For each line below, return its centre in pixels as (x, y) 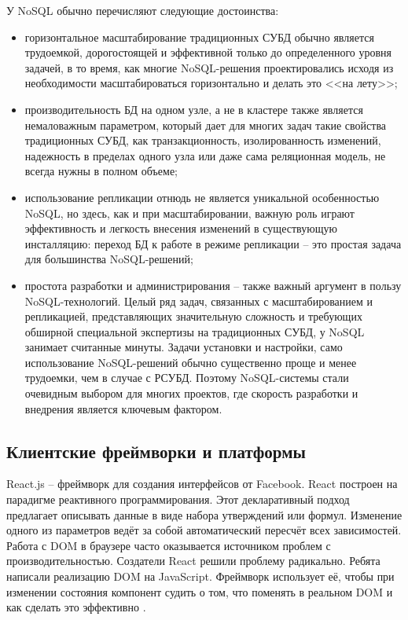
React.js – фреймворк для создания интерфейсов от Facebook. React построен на (202, 484)
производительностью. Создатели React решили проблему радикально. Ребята (193, 561)
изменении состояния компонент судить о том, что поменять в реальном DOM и (200, 591)
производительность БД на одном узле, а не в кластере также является (194, 109)
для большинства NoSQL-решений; (109, 259)
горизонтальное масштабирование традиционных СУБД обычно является (199, 37)
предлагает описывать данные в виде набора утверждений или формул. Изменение (204, 514)
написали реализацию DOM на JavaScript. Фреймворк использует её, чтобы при (200, 576)
